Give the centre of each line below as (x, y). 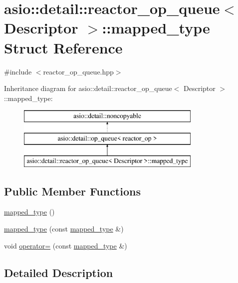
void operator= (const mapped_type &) (66, 245)
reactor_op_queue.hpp (78, 71)
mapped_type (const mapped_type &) (64, 229)
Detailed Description (59, 272)
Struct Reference (63, 47)
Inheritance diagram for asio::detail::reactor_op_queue (88, 88)
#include (18, 71)
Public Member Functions (72, 191)
